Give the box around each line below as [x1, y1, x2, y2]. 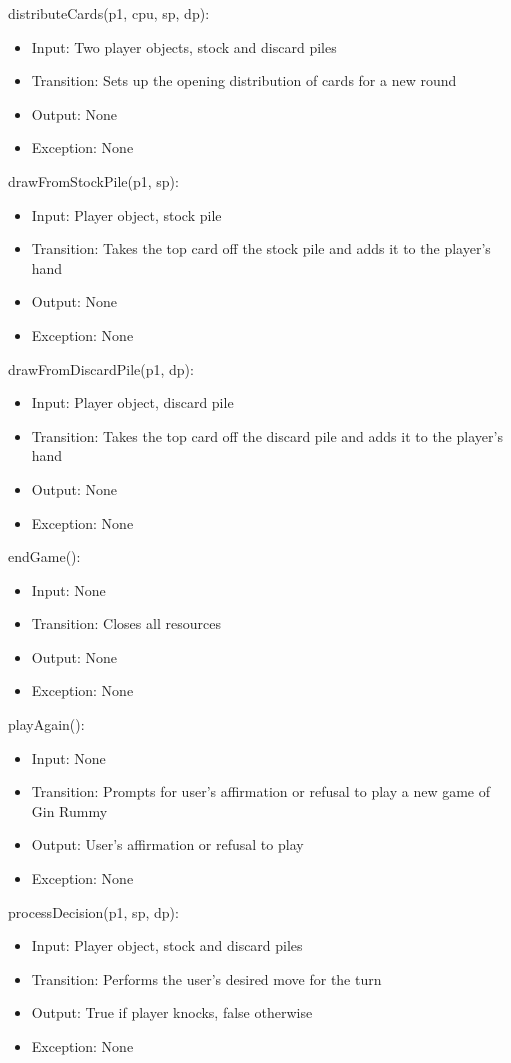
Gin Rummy [31, 800, 108, 821]
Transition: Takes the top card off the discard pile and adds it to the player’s [31, 425, 503, 446]
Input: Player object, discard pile [31, 392, 234, 413]
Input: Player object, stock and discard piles [31, 935, 303, 956]
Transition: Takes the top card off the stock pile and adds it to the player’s [31, 238, 491, 259]
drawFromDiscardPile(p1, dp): [8, 358, 194, 379]
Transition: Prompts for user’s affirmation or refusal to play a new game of [31, 781, 490, 802]
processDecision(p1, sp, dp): [8, 901, 179, 922]
